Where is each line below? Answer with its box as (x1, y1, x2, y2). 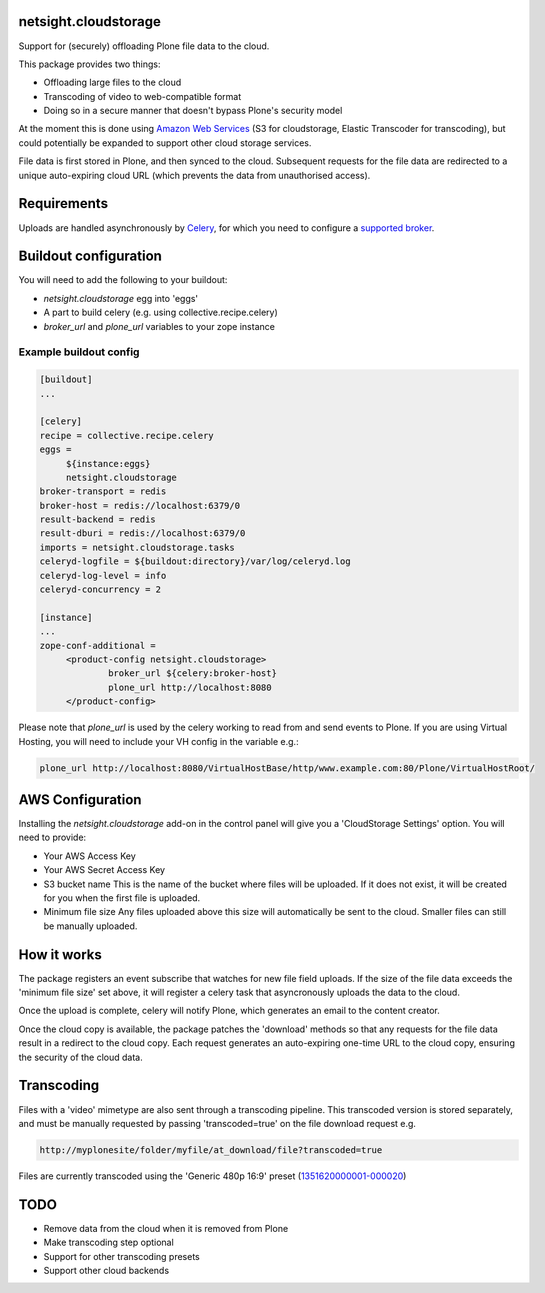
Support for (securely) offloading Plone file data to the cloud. (18, 40, 270, 52)
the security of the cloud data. (18, 1051, 144, 1063)
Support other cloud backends (43, 1264, 170, 1276)
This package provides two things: (18, 58, 161, 70)
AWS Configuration (18, 791, 142, 808)
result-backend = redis (39, 514, 157, 525)
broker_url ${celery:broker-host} (108, 668, 277, 679)
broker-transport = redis (39, 486, 167, 497)
